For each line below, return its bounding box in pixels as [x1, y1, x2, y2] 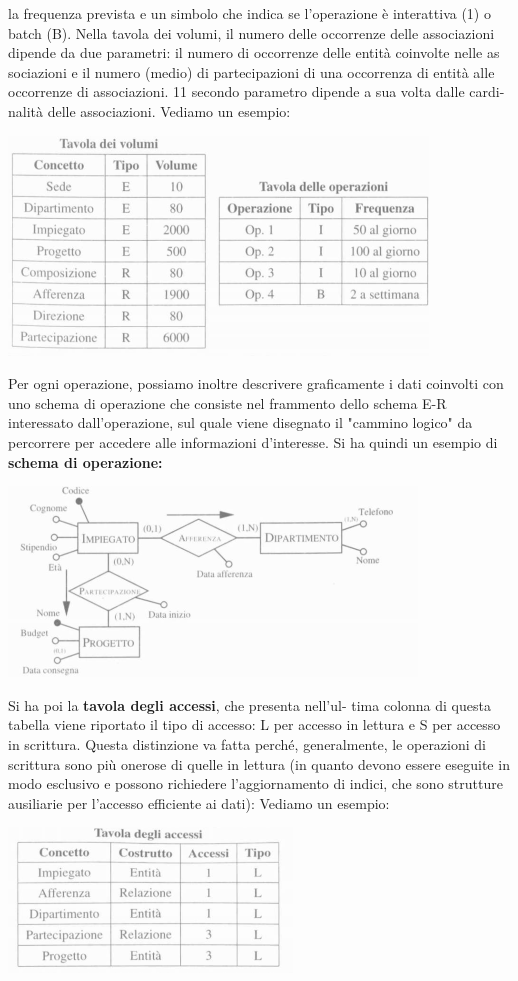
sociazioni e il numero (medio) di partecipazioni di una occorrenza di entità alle [8, 61, 495, 82]
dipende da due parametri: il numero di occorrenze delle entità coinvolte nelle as [8, 42, 500, 63]
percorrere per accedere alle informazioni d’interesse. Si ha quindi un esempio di [8, 431, 498, 452]
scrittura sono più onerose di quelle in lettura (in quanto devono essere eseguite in [8, 753, 510, 774]
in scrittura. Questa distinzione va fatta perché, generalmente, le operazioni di [8, 733, 486, 754]
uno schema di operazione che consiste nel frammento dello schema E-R [8, 392, 447, 413]
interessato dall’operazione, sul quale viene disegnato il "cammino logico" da [8, 412, 473, 433]
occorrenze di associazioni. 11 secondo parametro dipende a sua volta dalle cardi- [8, 81, 505, 102]
